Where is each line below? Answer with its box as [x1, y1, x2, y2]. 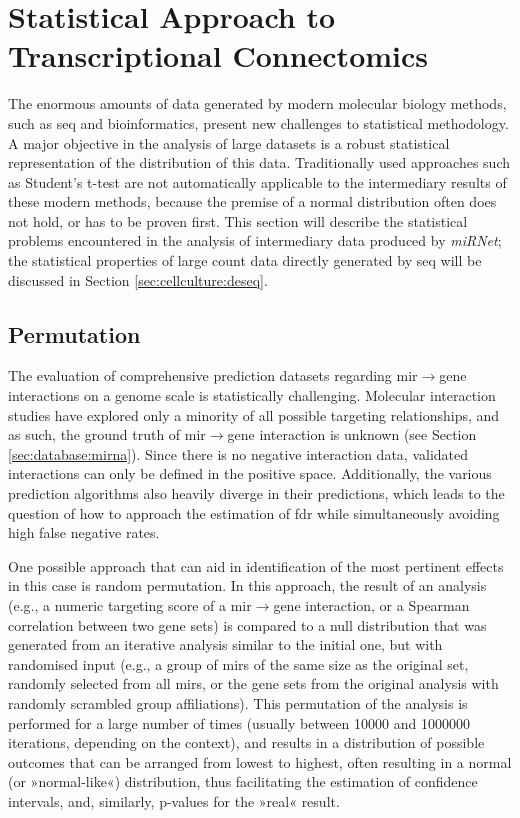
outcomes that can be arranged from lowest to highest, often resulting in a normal [8, 751, 512, 772]
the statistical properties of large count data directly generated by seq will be [8, 250, 482, 271]
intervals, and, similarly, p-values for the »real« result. [8, 790, 340, 811]
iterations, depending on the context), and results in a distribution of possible [8, 732, 485, 753]
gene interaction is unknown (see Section [227, 424, 477, 445]
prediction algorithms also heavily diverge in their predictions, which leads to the [8, 483, 505, 504]
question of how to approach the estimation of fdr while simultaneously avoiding [8, 502, 500, 523]
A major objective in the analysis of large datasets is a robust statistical [8, 132, 450, 153]
